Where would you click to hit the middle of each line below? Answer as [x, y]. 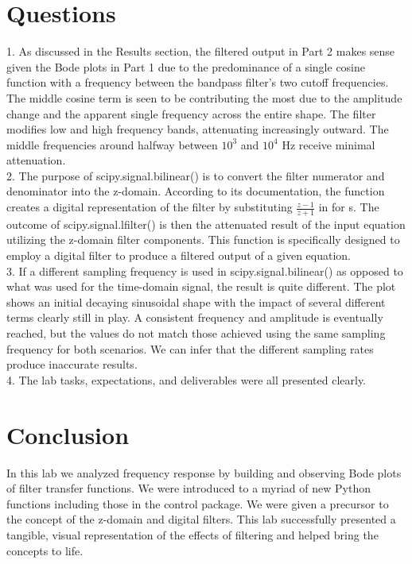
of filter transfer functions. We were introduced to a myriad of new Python [189, 488]
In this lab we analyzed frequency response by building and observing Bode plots [204, 472]
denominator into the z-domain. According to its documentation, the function [196, 191]
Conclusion [68, 434]
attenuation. [36, 160]
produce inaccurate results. [72, 364]
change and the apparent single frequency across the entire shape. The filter [191, 113]
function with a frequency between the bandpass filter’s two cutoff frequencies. [198, 82]
